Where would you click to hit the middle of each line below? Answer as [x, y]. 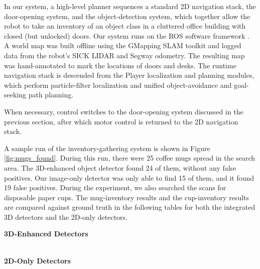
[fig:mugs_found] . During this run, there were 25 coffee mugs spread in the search [130, 158]
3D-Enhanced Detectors [46, 234]
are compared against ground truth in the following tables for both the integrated [130, 207]
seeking [15, 95]
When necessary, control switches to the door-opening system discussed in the [124, 111]
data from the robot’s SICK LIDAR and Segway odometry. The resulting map [124, 55]
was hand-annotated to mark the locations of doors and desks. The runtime [120, 65]
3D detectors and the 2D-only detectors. [66, 217]
